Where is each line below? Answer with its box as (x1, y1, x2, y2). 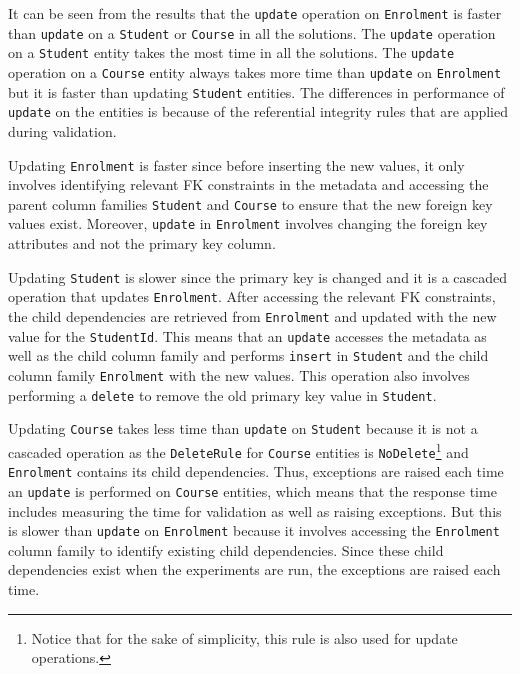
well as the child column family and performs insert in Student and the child (8, 345, 489, 366)
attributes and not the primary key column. (8, 233, 276, 254)
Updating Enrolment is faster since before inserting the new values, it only (8, 154, 465, 175)
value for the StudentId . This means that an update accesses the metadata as (8, 325, 487, 346)
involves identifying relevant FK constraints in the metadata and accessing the (8, 174, 489, 195)
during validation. (8, 120, 117, 141)
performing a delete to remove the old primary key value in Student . (8, 384, 437, 405)
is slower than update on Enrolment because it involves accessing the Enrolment (8, 520, 500, 541)
